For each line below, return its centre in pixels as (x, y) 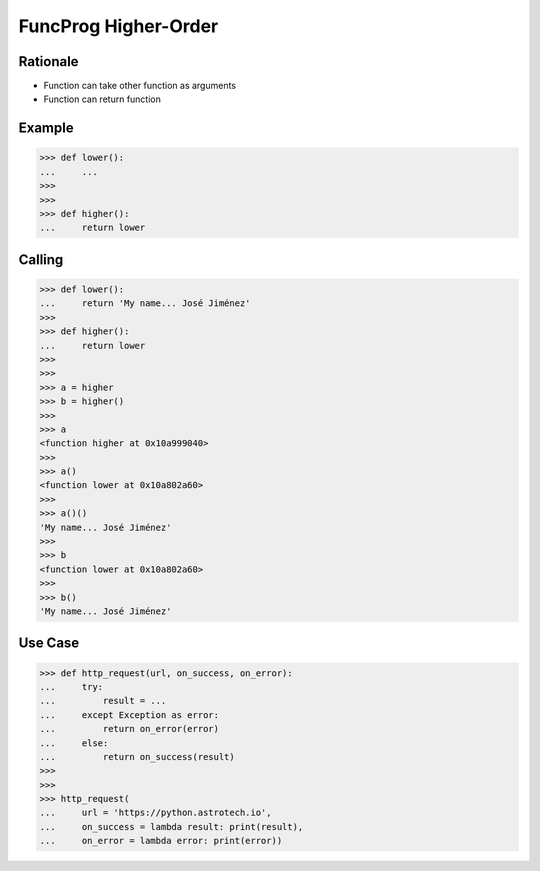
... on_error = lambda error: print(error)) (161, 841)
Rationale (48, 61)
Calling (41, 259)
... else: (74, 743)
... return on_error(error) (129, 729)
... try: (71, 686)
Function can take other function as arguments (140, 86)
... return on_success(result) (137, 756)
